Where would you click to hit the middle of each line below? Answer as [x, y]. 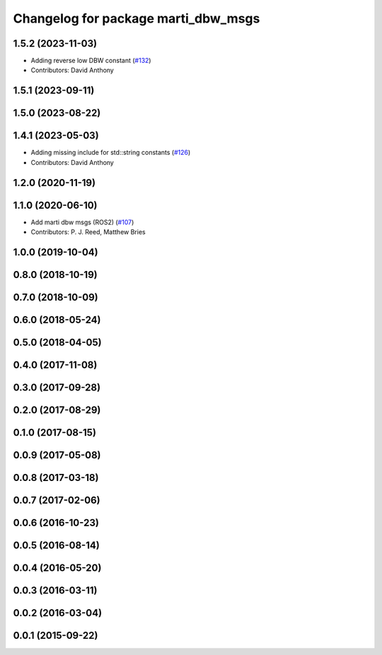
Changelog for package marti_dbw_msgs [137, 18]
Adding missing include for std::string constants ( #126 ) [111, 153]
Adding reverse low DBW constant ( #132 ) [91, 61]
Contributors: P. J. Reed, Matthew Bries [88, 232]
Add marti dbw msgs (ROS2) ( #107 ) [82, 222]
